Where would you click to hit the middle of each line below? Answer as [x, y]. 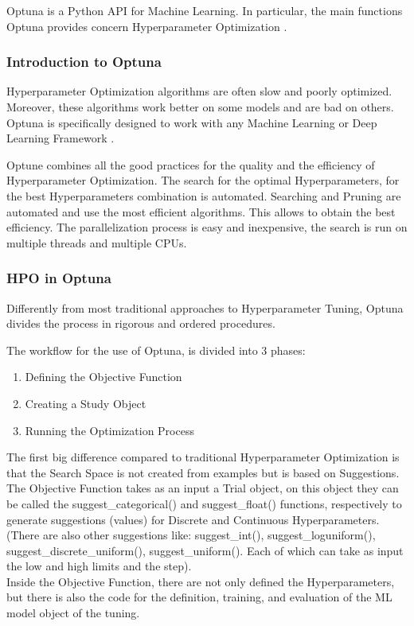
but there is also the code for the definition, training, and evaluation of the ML [199, 597]
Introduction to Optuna [84, 62]
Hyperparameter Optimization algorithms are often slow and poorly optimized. [199, 91]
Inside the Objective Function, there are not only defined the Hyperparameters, [201, 581]
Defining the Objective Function [103, 377]
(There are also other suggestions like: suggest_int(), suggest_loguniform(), [191, 535]
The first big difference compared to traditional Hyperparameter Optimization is [203, 457]
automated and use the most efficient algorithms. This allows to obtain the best [201, 211]
